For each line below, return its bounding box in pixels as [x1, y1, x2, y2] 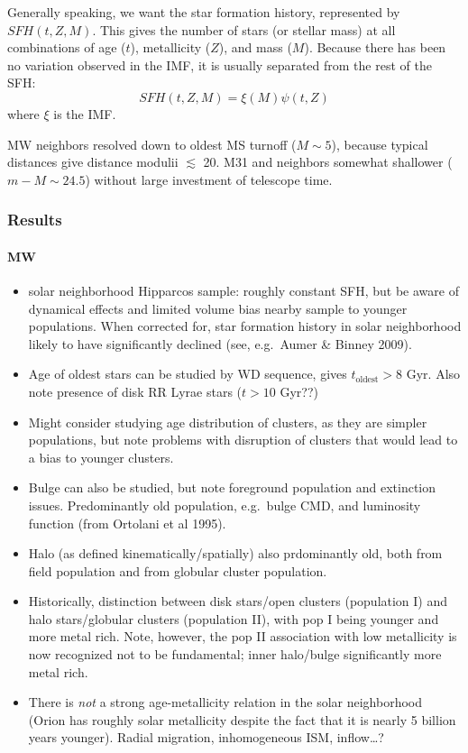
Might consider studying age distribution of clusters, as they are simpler [28, 412, 427, 431]
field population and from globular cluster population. [28, 561, 327, 580]
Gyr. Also [406, 364, 461, 383]
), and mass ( [218, 38, 292, 57]
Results [7, 208, 62, 231]
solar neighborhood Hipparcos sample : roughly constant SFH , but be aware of [28, 280, 459, 299]
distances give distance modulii [7, 152, 179, 171]
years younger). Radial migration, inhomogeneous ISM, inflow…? [28, 728, 384, 747]
